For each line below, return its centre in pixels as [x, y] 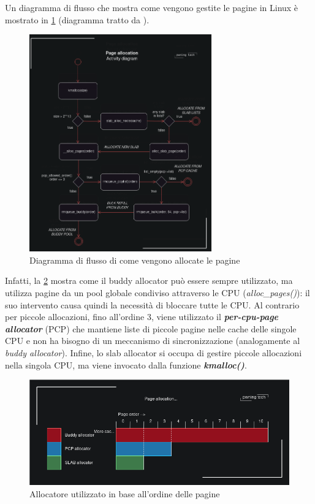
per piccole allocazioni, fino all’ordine [75, 317]
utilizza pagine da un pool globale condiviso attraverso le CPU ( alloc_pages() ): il [157, 292]
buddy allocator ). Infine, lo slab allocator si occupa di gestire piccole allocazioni [154, 352]
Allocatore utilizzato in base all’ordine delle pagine [125, 494]
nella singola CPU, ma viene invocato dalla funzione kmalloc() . [126, 365]
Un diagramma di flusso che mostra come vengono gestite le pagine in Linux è [152, 7]
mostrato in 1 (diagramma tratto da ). [77, 19]
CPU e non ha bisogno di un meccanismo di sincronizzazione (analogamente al [153, 341]
